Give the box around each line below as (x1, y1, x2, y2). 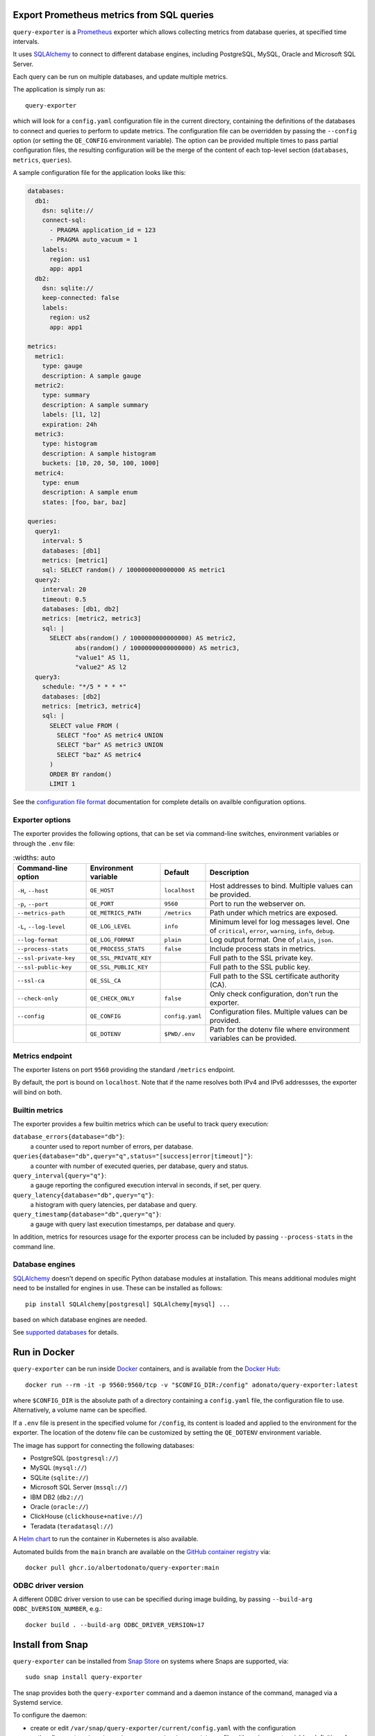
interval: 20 (42, 585, 87, 594)
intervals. (12, 37, 40, 45)
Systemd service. (12, 1698, 63, 1706)
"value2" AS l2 (75, 663, 127, 671)
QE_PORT (90, 900, 115, 908)
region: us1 (49, 255, 90, 263)
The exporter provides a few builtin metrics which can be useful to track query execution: (12, 1119, 269, 1128)
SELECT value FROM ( (49, 721, 119, 729)
